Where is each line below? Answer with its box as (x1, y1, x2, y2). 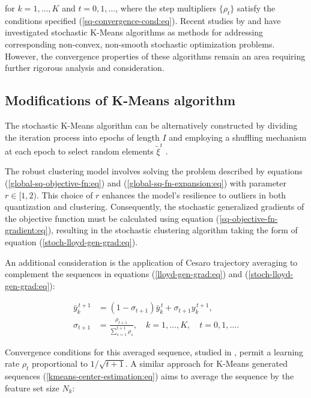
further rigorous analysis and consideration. (5, 61, 165, 74)
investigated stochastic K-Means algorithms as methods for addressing (5, 26, 264, 38)
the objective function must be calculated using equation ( (5, 212, 220, 224)
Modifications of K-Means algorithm (5, 91, 236, 109)
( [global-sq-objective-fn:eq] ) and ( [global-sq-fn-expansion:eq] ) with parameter (5, 177, 287, 189)
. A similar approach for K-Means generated (125, 357, 288, 370)
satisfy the (237, 2, 276, 14)
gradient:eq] (5, 224, 48, 236)
